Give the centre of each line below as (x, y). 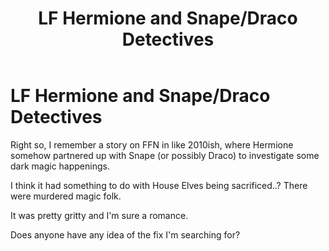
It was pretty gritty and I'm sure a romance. (99, 215)
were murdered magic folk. (66, 196)
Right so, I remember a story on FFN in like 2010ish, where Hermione (152, 144)
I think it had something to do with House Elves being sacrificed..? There (159, 185)
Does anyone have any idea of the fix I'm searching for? (125, 234)
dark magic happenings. (60, 166)
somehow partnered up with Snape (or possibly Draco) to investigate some (165, 155)
